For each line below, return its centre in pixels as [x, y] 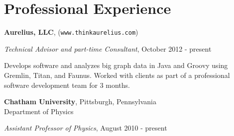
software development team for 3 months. [67, 85]
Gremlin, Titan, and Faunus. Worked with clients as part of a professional [117, 75]
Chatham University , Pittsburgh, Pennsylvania [80, 102]
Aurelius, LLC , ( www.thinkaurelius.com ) [71, 32]
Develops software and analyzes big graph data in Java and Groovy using [116, 65]
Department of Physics [39, 111]
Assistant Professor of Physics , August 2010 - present [86, 128]
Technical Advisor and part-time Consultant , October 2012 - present [108, 48]
